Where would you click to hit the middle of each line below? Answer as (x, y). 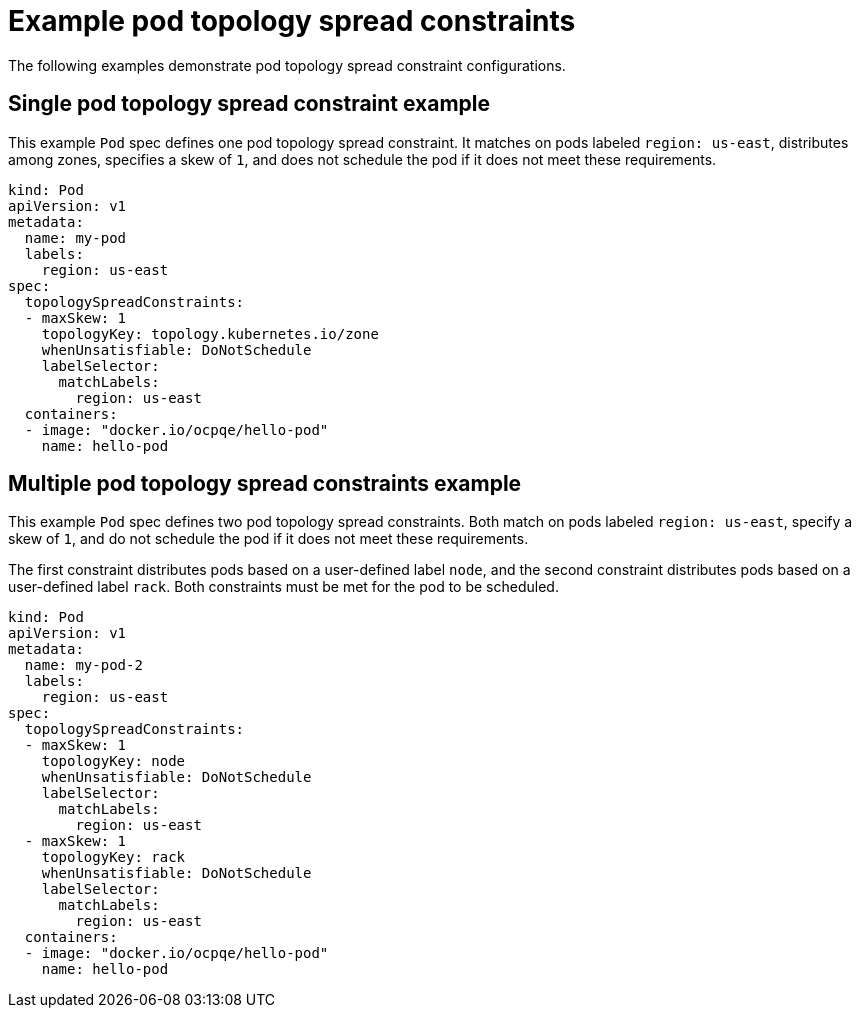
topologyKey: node (113, 761)
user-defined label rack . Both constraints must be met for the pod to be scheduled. (283, 587)
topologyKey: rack (113, 857)
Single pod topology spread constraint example (249, 104)
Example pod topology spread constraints (292, 21)
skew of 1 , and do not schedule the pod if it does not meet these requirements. (268, 539)
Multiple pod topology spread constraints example (265, 484)
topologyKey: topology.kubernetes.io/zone (210, 333)
